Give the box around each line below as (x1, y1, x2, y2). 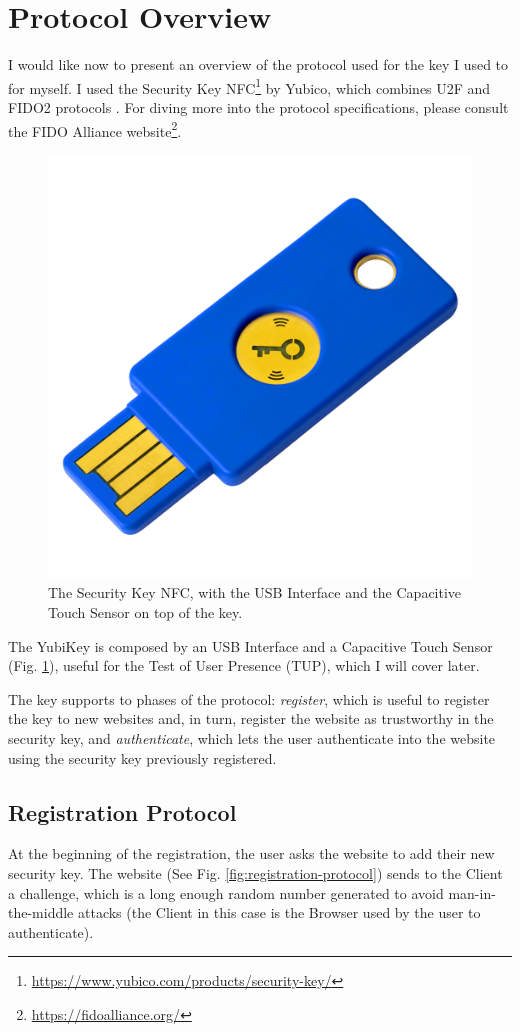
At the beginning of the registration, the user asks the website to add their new (8, 843, 495, 864)
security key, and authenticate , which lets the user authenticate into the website (8, 727, 496, 748)
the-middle (8, 902, 74, 923)
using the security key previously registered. (8, 747, 277, 768)
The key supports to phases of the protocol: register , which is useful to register (8, 688, 490, 709)
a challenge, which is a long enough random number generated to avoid (8, 882, 444, 903)
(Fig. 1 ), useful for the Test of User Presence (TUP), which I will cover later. (8, 655, 480, 676)
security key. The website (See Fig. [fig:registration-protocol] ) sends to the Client (8, 862, 503, 883)
